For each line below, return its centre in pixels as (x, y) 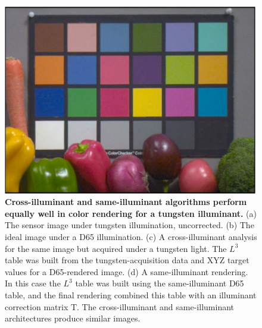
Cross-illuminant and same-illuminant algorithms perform (126, 202)
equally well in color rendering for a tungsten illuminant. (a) (131, 213)
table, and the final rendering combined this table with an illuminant (131, 295)
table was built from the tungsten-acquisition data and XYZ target (127, 260)
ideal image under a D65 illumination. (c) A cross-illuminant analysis (131, 237)
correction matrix (37, 306)
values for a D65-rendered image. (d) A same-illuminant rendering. (127, 271)
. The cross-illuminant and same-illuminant (156, 306)
